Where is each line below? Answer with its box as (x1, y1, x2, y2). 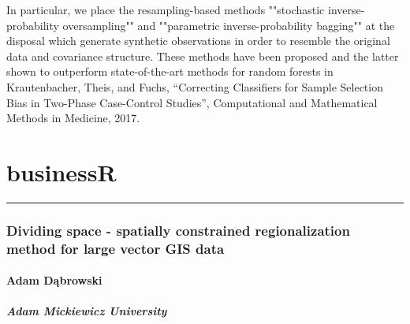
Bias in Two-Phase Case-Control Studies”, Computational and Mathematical (6, 94, 378, 110)
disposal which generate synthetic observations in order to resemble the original (6, 32, 390, 49)
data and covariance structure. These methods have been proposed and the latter (6, 47, 399, 64)
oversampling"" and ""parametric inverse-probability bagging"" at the (62, 17, 395, 33)
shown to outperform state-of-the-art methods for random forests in (6, 63, 334, 80)
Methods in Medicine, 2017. (6, 110, 140, 126)
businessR (6, 155, 117, 188)
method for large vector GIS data (6, 238, 225, 258)
